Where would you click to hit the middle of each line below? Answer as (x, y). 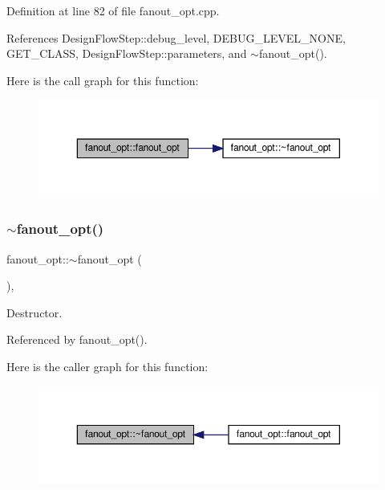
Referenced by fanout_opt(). (77, 339)
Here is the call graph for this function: (103, 80)
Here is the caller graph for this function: (107, 366)
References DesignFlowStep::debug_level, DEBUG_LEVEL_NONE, (176, 37)
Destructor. (34, 312)
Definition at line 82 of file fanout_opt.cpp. (113, 10)
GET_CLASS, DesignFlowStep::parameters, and (127, 53)
